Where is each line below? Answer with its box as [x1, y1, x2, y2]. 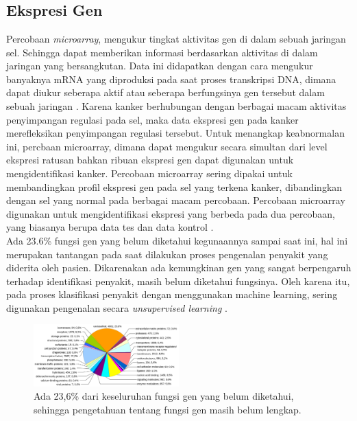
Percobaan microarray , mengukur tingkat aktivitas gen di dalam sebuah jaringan [6, 32, 346, 45]
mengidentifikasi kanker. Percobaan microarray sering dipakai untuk [6, 166, 293, 180]
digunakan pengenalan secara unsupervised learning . [6, 300, 227, 315]
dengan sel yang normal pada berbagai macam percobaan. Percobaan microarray [6, 193, 345, 207]
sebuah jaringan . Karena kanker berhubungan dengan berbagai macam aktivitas [6, 98, 347, 113]
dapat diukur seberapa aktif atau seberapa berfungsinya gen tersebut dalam [6, 85, 325, 100]
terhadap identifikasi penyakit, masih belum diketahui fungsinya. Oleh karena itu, [6, 273, 350, 288]
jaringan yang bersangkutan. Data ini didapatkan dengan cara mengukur [6, 58, 313, 73]
